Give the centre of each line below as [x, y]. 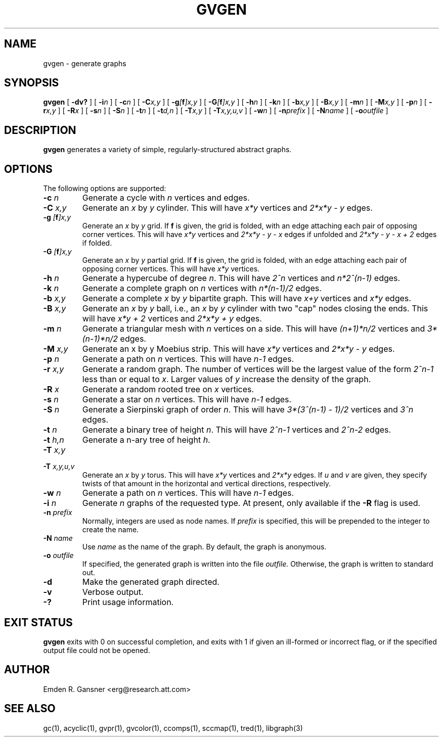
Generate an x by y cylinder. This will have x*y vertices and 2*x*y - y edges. [227, 208]
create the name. [110, 530]
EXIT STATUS [38, 622]
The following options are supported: [105, 189]
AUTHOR [27, 670]
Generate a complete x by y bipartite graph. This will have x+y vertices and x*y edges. [247, 298]
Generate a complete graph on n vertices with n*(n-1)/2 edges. [202, 288]
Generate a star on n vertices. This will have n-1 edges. [187, 400]
